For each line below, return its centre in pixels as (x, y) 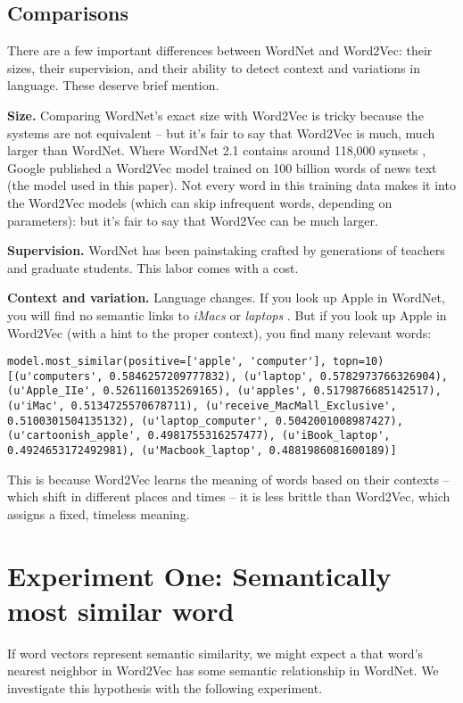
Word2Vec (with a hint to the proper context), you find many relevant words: (219, 332)
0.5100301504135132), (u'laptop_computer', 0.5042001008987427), (205, 421)
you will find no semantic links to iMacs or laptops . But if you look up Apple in (227, 314)
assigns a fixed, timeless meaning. (99, 513)
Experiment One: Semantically (199, 575)
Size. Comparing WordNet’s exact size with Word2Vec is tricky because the (215, 115)
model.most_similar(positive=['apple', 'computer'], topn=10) (196, 362)
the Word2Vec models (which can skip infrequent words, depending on (200, 202)
